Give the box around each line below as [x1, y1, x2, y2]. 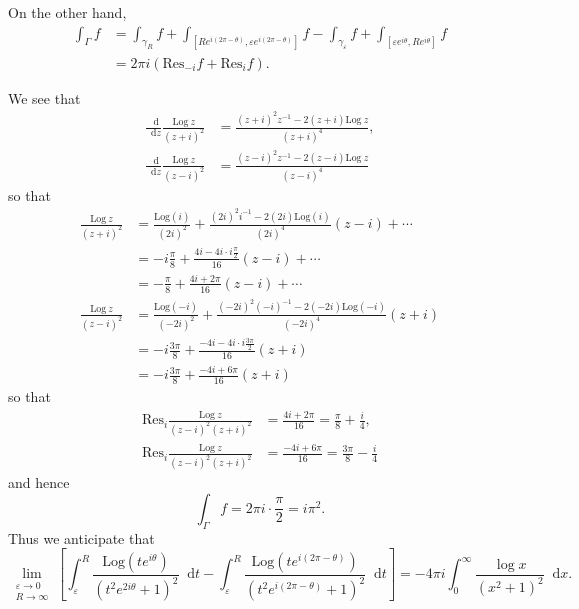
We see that [8, 87, 81, 108]
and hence [8, 472, 70, 493]
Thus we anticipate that [8, 527, 155, 548]
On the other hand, [8, 2, 127, 22]
